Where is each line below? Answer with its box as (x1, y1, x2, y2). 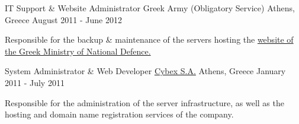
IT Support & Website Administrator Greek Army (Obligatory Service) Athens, (5, 2, 295, 14)
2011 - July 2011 (5, 76, 65, 88)
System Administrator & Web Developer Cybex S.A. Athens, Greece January (5, 65, 286, 77)
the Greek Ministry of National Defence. (5, 44, 151, 57)
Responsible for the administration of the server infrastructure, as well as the (5, 96, 284, 109)
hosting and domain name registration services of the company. (5, 108, 234, 120)
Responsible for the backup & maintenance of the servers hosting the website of (5, 33, 294, 46)
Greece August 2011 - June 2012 (5, 13, 122, 26)
